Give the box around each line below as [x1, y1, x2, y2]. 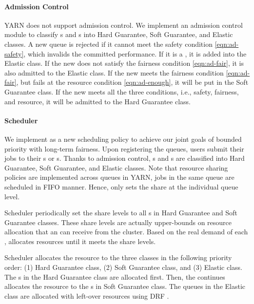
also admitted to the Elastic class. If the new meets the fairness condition [4, 67, 224, 77]
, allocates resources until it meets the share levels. [4, 236, 156, 246]
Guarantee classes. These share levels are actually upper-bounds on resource [4, 217, 232, 227]
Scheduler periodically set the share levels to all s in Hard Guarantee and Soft [4, 208, 237, 218]
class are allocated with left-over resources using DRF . [4, 290, 169, 301]
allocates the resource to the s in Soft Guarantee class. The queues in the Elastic [4, 281, 246, 291]
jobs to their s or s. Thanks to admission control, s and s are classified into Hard [4, 153, 245, 163]
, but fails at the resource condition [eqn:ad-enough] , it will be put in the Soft [16, 77, 249, 87]
